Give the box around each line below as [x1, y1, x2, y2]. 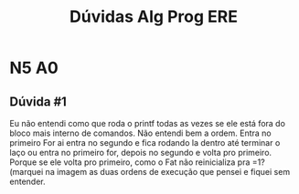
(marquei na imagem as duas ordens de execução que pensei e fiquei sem [9, 167, 291, 177]
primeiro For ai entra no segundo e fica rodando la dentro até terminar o [9, 138, 281, 148]
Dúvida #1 [9, 94, 67, 109]
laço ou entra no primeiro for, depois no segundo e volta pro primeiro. [9, 148, 272, 158]
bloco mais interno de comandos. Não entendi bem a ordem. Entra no [9, 128, 272, 138]
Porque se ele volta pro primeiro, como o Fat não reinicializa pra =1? [9, 157, 265, 168]
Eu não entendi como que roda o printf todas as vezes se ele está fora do [9, 118, 286, 128]
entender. [9, 176, 46, 187]
